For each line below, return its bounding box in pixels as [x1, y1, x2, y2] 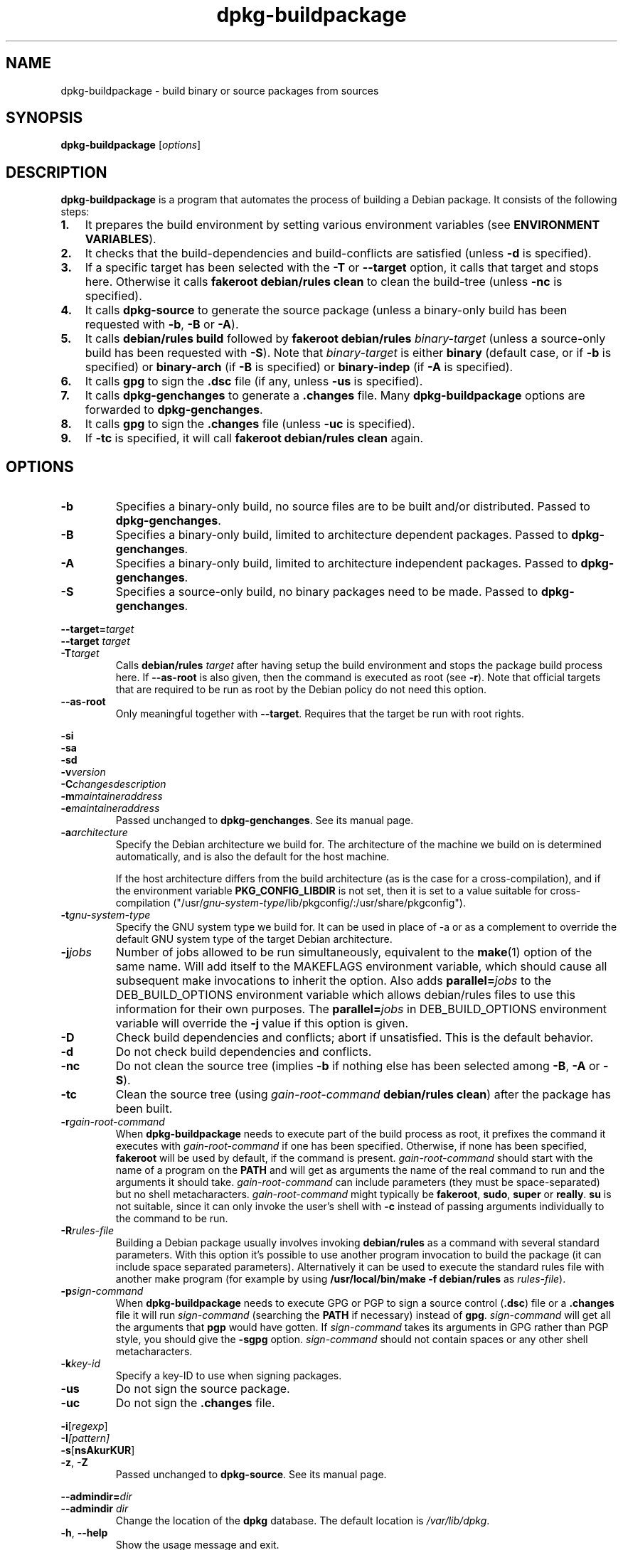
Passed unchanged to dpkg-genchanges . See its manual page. [115, 814, 414, 827]
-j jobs [60, 945, 92, 960]
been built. [115, 1101, 173, 1116]
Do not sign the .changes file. [115, 1396, 275, 1411]
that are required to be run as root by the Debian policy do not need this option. [115, 683, 486, 696]
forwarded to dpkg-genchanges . [85, 402, 263, 417]
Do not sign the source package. [115, 1381, 290, 1396]
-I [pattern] [60, 1432, 110, 1445]
